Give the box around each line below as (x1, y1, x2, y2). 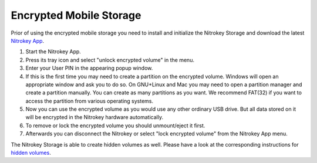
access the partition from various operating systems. (25, 97, 154, 104)
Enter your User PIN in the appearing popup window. (25, 64, 153, 72)
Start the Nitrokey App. (25, 48, 82, 55)
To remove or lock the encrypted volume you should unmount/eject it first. (25, 122, 205, 129)
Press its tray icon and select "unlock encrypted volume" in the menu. (25, 56, 195, 63)
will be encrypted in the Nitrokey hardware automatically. (25, 114, 164, 121)
